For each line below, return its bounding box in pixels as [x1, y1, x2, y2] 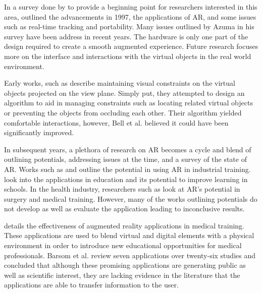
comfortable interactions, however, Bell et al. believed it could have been [4, 117, 229, 128]
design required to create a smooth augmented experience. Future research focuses [4, 41, 258, 51]
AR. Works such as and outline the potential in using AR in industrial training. [4, 163, 251, 174]
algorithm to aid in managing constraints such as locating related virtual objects [4, 97, 253, 108]
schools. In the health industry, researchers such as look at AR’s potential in [4, 184, 240, 194]
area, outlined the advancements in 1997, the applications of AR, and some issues [4, 11, 256, 22]
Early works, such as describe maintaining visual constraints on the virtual [4, 78, 235, 88]
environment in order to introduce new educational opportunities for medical [4, 240, 242, 251]
